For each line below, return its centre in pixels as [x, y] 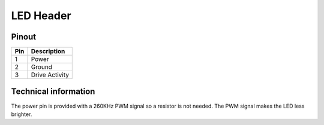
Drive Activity [50, 75]
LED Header [41, 16]
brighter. [22, 114]
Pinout [24, 37]
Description [48, 51]
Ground [41, 67]
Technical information [53, 92]
